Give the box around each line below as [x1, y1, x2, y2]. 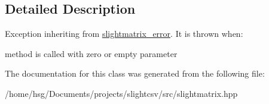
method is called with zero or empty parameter [5, 47, 178, 59]
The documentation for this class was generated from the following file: [5, 67, 265, 80]
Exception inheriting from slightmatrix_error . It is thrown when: [5, 27, 243, 40]
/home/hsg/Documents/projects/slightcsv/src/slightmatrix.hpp [5, 87, 238, 99]
